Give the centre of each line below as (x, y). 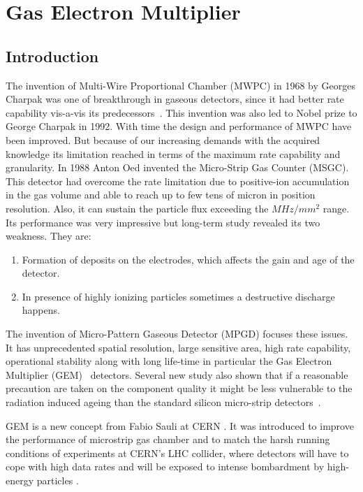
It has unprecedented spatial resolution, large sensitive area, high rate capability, (178, 347)
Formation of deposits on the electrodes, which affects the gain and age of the (188, 259)
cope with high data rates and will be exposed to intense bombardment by (165, 466)
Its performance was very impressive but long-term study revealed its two (163, 222)
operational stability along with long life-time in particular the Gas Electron (169, 361)
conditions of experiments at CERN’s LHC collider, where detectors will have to (177, 453)
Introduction (52, 56)
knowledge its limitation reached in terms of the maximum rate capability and (173, 153)
